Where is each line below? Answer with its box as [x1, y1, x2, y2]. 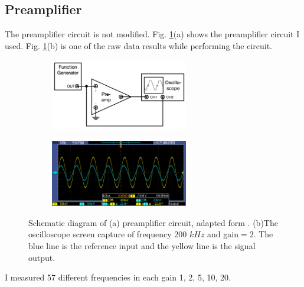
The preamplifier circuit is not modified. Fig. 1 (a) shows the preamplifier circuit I [5, 28, 300, 40]
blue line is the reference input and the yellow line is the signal [28, 239, 256, 251]
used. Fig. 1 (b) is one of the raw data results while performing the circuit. [5, 39, 272, 51]
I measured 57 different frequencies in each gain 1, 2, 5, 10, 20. [5, 271, 231, 283]
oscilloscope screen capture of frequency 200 [28, 228, 187, 240]
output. [28, 251, 55, 263]
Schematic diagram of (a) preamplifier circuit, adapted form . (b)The [28, 216, 278, 228]
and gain [207, 228, 238, 240]
